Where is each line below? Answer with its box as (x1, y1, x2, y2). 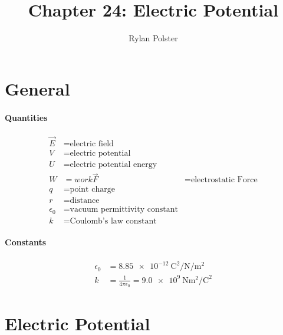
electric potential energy (70, 160, 157, 169)
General (5, 76, 70, 100)
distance (70, 196, 100, 205)
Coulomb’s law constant (70, 216, 157, 225)
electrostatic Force (190, 176, 258, 185)
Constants (5, 236, 47, 248)
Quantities (5, 111, 48, 123)
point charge (70, 185, 115, 194)
